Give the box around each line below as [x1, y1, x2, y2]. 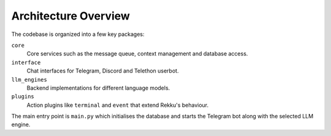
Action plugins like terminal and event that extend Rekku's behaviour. [26, 101, 208, 109]
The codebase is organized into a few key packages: [11, 30, 145, 38]
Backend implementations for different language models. [26, 84, 170, 91]
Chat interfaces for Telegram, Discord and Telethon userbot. [26, 67, 179, 74]
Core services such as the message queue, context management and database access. [26, 50, 248, 57]
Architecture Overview [11, 9, 130, 23]
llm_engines [11, 76, 47, 83]
